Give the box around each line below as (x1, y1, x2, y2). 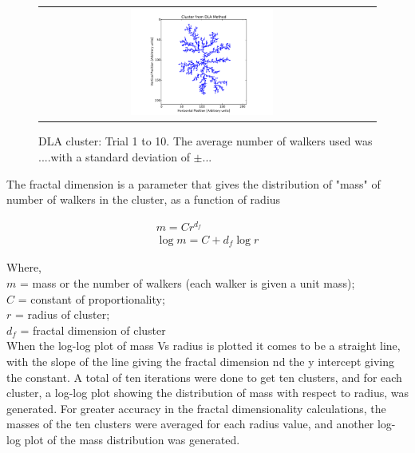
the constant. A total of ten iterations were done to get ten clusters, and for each (6, 368, 402, 385)
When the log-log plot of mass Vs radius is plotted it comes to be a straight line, (6, 337, 401, 354)
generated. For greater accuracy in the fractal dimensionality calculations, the (6, 399, 386, 416)
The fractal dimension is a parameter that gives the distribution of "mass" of (6, 175, 381, 192)
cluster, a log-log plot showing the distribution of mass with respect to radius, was (6, 384, 409, 401)
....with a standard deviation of (38, 149, 190, 165)
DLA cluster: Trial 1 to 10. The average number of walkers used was (38, 133, 373, 149)
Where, (6, 259, 41, 276)
